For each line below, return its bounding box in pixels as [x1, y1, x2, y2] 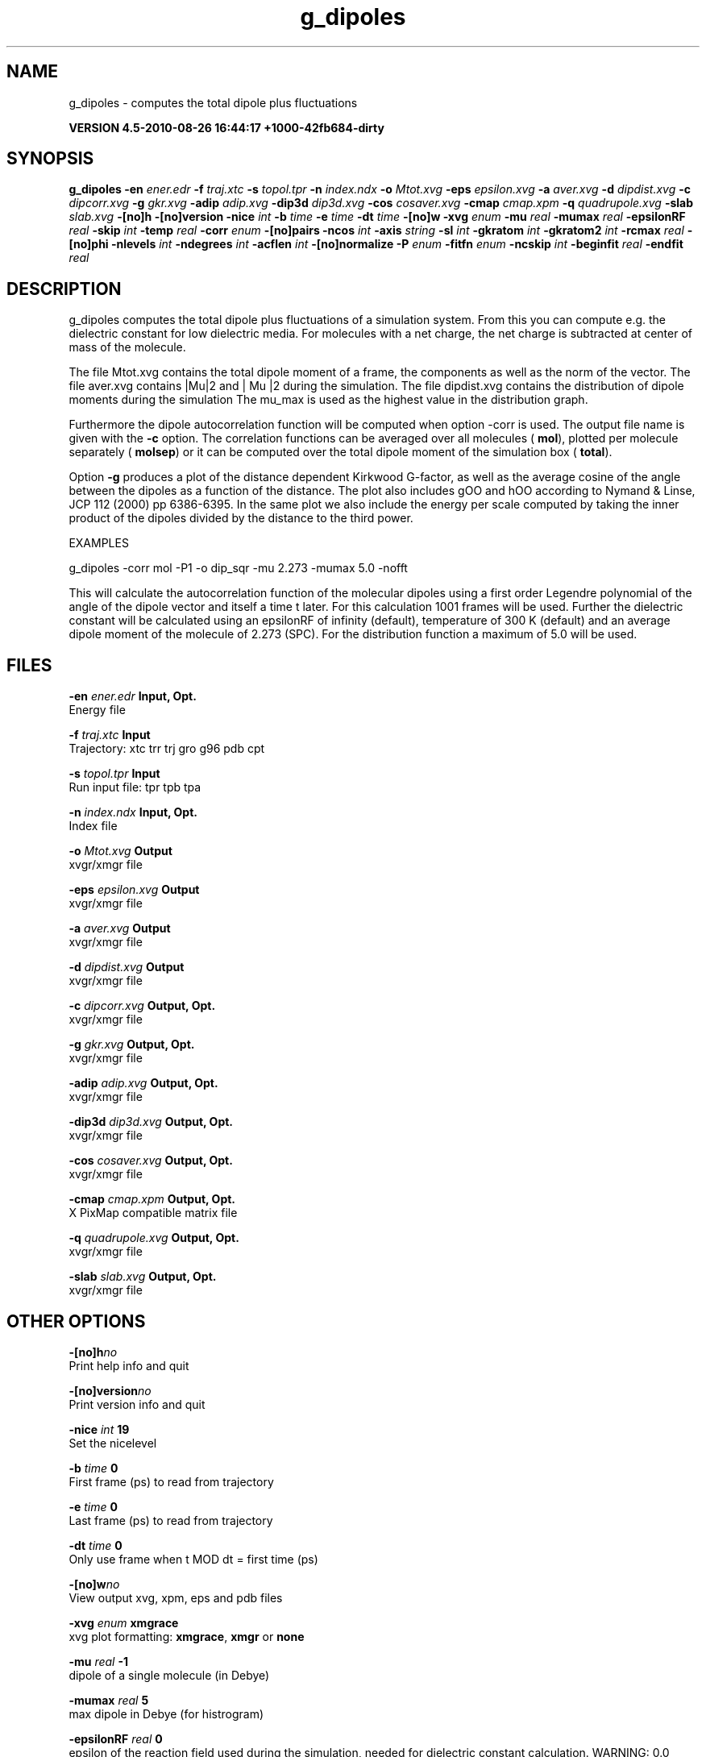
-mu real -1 [69, 1654, 128, 1668]
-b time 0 [69, 1460, 118, 1475]
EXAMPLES [69, 536, 129, 550]
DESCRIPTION [6, 278, 122, 299]
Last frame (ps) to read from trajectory [69, 1513, 273, 1527]
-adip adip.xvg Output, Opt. [69, 1076, 218, 1090]
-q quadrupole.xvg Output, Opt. [69, 1231, 239, 1245]
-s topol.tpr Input [69, 766, 160, 781]
